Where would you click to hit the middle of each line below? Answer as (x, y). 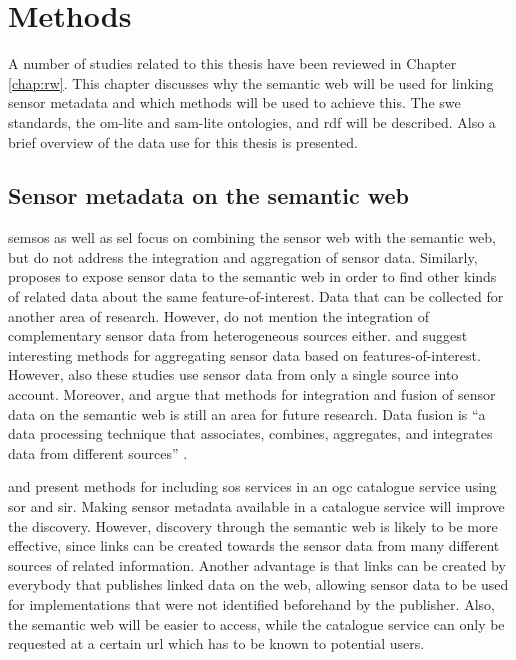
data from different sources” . (98, 452)
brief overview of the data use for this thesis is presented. (183, 141)
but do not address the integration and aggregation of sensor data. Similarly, (243, 256)
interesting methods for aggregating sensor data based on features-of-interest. (244, 354)
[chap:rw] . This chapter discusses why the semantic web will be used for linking (251, 82)
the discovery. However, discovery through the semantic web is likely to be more (253, 525)
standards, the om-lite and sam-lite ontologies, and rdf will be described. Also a (252, 121)
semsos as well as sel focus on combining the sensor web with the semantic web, (252, 237)
